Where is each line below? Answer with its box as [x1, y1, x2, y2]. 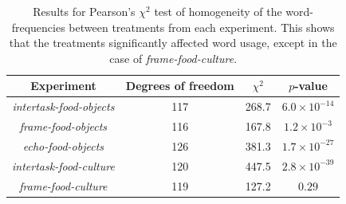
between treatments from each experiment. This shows [69, 18, 335, 35]
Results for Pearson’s [33, 3, 136, 19]
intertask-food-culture [12, 157, 115, 174]
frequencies [11, 18, 65, 35]
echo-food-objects [22, 137, 104, 154]
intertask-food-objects [12, 98, 115, 115]
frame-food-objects [19, 118, 108, 135]
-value [294, 77, 328, 94]
